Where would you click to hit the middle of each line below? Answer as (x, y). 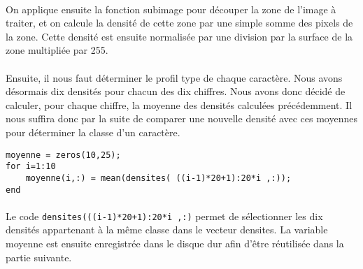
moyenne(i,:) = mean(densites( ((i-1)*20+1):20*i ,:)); (158, 178)
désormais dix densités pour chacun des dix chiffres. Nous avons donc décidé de (176, 91)
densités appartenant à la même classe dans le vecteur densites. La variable (167, 230)
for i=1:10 (31, 167)
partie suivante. (39, 257)
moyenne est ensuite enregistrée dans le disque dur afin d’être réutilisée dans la (175, 243)
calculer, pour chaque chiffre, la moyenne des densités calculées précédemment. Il (179, 104)
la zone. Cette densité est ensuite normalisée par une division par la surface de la (179, 36)
